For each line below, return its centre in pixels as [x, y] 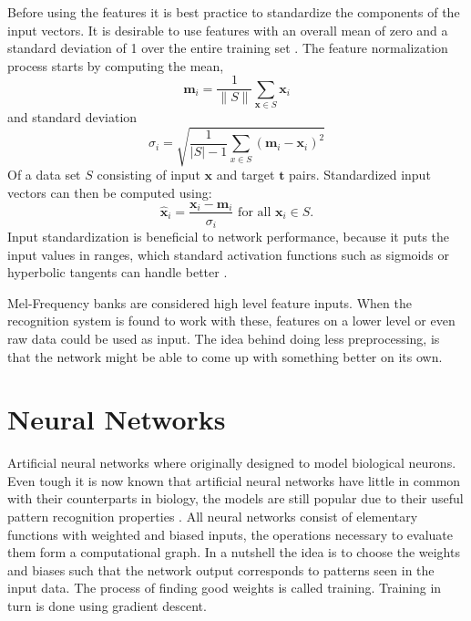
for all [255, 212]
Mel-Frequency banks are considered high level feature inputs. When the [210, 302]
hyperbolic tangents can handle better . [118, 272]
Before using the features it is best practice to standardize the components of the [234, 12]
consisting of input [148, 175]
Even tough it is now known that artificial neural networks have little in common [234, 480]
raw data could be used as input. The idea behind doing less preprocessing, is [224, 338]
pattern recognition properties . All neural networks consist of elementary [213, 517]
